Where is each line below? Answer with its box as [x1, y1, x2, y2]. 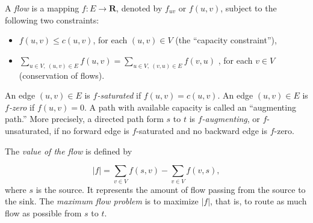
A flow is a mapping [5, 2, 79, 14]
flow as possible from [5, 206, 82, 219]
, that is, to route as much [210, 195, 307, 207]
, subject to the [220, 2, 277, 14]
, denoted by [116, 2, 163, 14]
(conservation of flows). [19, 69, 105, 81]
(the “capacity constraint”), [175, 34, 277, 46]
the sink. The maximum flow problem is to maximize [5, 195, 199, 207]
